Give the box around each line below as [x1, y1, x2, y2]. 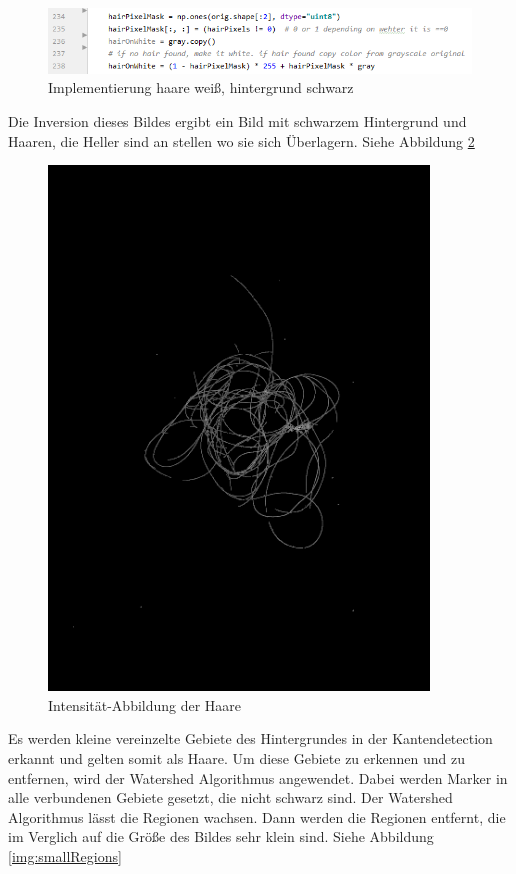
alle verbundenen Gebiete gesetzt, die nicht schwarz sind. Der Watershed [8, 787, 453, 808]
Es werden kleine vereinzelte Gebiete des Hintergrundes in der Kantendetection [8, 728, 493, 749]
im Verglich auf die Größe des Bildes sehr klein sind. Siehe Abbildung [8, 826, 434, 847]
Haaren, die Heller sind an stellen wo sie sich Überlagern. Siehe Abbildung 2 [8, 130, 475, 151]
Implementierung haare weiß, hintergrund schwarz [48, 77, 354, 98]
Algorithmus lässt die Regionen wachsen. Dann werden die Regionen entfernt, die [8, 806, 506, 827]
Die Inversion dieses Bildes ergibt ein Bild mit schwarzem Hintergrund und [8, 110, 467, 131]
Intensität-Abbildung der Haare [48, 694, 242, 715]
